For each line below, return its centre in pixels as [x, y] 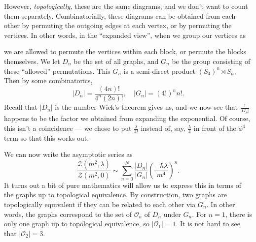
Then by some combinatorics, [48, 80]
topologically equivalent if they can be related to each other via [100, 204]
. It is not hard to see [208, 224]
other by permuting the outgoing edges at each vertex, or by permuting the [118, 25]
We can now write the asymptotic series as [68, 154]
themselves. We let [32, 61]
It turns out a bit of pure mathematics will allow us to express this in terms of [123, 185]
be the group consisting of [211, 61]
